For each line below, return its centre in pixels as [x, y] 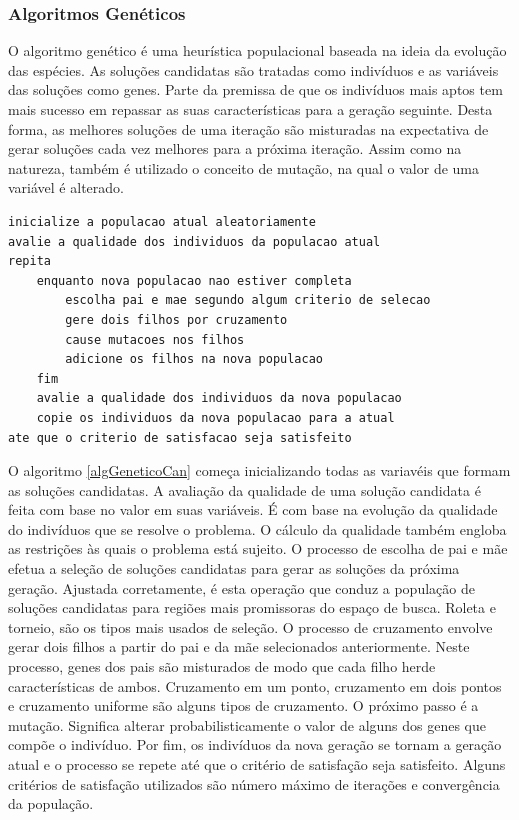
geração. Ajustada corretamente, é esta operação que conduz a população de [241, 587]
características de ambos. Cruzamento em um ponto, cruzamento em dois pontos [255, 685]
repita [29, 261]
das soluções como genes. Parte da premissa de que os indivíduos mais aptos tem [255, 89]
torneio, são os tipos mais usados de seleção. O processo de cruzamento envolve [250, 626]
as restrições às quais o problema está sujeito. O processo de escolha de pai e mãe [258, 548]
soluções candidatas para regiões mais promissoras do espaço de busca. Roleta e [252, 607]
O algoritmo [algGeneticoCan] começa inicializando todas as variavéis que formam [259, 470]
